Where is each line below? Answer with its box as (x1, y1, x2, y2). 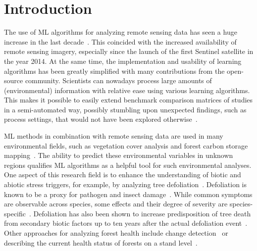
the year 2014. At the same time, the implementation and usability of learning (4, 55, 242, 66)
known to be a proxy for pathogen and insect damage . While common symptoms (4, 189, 253, 199)
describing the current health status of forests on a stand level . (4, 237, 198, 248)
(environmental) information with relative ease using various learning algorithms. (4, 85, 250, 95)
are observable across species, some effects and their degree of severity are (4, 199, 228, 209)
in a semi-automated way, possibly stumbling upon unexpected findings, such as (4, 104, 247, 114)
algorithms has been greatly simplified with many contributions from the (4, 65, 225, 76)
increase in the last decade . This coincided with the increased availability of (4, 36, 237, 47)
